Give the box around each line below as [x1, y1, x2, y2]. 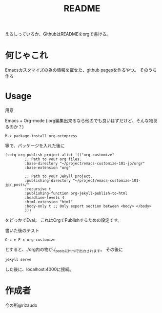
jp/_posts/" [5, 183, 29, 188]
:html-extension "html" [24, 200, 73, 205]
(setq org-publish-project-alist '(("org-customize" [5, 152, 115, 158]
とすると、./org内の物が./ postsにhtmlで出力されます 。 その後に [5, 247, 123, 253]
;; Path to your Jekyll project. [24, 174, 93, 179]
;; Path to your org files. [24, 157, 82, 162]
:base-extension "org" [24, 166, 71, 170]
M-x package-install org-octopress [5, 134, 78, 139]
